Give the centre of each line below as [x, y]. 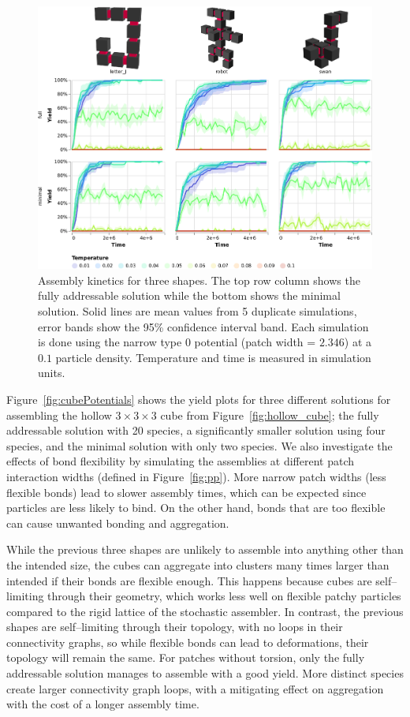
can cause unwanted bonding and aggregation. [118, 523]
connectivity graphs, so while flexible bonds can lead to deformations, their [188, 642]
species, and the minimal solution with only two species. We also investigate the [199, 445]
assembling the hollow [59, 415]
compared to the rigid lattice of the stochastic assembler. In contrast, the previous [205, 611]
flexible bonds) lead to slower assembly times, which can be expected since [186, 492]
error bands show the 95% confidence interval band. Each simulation [203, 326]
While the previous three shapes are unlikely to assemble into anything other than [205, 549]
